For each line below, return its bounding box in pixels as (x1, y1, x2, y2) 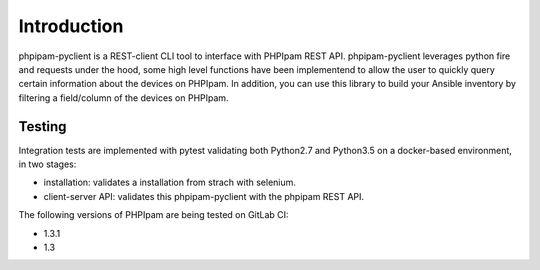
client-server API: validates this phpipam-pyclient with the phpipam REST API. (43, 190, 365, 202)
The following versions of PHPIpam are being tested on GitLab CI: (18, 209, 289, 221)
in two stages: (18, 158, 77, 170)
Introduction (18, 15, 124, 37)
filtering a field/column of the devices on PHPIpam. (18, 91, 229, 104)
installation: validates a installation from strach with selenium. (43, 176, 297, 189)
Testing (18, 118, 67, 135)
